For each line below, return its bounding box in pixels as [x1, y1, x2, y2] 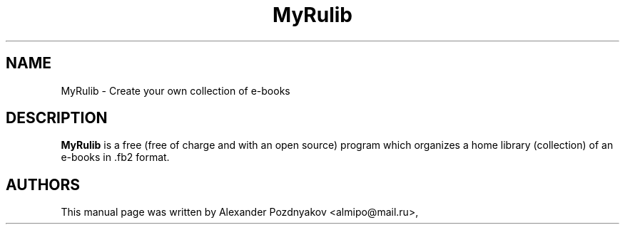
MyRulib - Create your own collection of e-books [61, 84, 290, 97]
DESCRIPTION [6, 109, 108, 127]
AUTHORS [6, 175, 81, 194]
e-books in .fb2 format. [61, 151, 170, 164]
